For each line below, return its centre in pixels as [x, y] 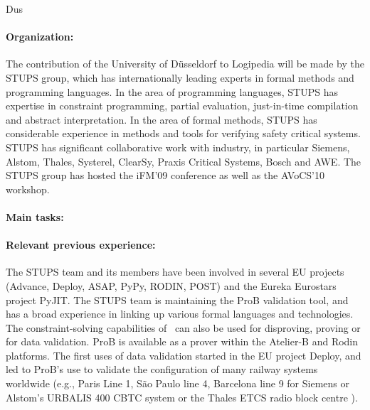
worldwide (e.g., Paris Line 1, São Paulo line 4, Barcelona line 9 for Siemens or [178, 383]
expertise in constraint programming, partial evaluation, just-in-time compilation [182, 106]
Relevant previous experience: [81, 245]
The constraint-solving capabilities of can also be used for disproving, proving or [183, 327]
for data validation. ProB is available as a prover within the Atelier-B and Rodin [182, 341]
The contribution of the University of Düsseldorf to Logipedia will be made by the [185, 64]
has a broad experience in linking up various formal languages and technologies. [180, 314]
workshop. [28, 189]
